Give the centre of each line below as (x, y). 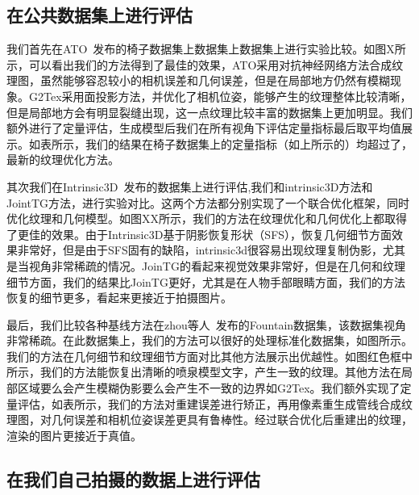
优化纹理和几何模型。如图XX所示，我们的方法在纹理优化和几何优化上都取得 (207, 218)
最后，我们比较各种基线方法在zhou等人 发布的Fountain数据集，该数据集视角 (207, 324)
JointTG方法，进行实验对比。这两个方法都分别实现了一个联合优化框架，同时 (208, 202)
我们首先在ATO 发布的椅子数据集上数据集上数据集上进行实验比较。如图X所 (206, 49)
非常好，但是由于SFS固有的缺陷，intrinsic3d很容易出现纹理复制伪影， (200, 250)
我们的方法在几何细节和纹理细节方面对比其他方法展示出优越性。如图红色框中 (209, 356)
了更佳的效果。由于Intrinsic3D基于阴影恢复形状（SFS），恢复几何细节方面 (199, 234)
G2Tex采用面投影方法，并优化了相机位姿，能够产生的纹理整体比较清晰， (220, 96)
